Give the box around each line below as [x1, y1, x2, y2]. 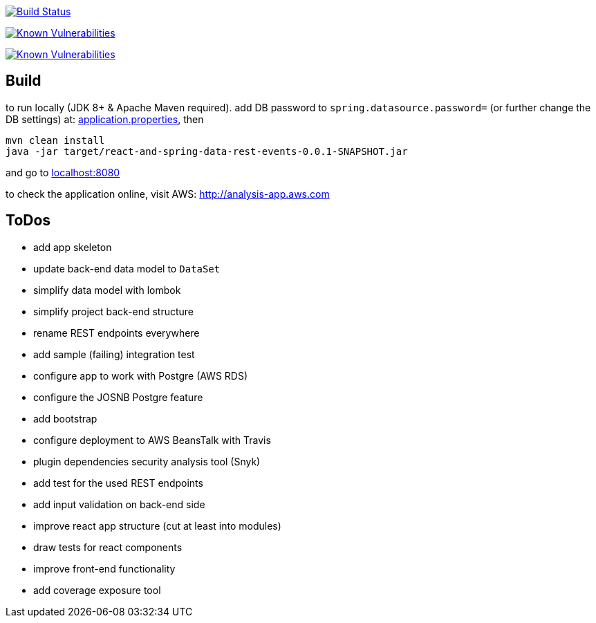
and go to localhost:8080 [6, 166, 120, 178]
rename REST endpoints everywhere [33, 326, 200, 339]
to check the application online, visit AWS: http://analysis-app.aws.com [6, 187, 330, 200]
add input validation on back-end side [33, 498, 205, 510]
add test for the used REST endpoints [33, 476, 203, 489]
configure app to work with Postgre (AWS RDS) [33, 369, 248, 382]
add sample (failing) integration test [33, 348, 195, 360]
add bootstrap [33, 412, 97, 425]
